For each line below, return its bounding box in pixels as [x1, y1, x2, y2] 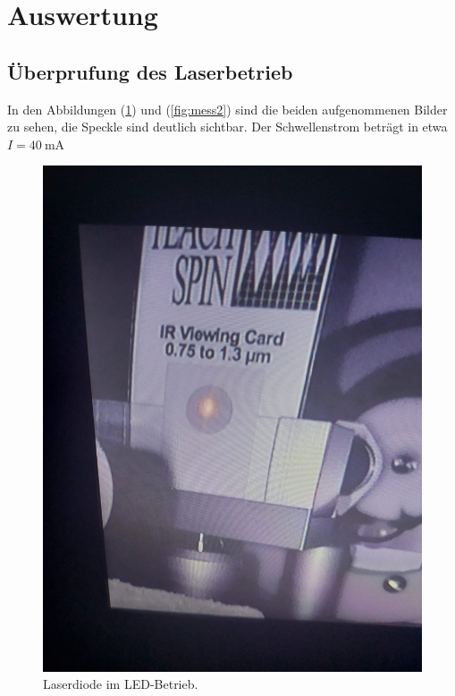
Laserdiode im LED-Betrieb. [43, 675, 198, 693]
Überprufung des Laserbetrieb [7, 57, 293, 85]
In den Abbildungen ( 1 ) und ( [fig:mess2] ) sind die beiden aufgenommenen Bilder [7, 99, 448, 118]
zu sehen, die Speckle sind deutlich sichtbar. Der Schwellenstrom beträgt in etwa [7, 117, 448, 136]
